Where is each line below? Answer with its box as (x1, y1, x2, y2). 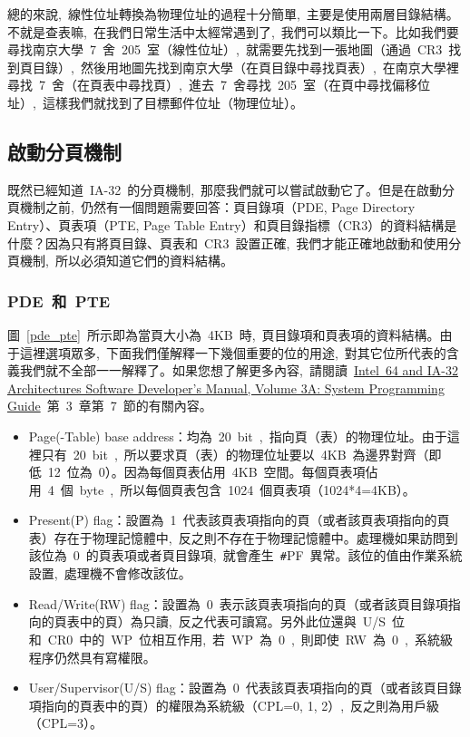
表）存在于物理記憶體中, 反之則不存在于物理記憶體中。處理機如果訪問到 (28, 528, 458, 547)
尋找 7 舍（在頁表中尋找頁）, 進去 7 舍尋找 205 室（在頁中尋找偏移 (7, 75, 417, 94)
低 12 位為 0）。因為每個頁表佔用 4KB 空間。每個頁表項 (28, 462, 366, 481)
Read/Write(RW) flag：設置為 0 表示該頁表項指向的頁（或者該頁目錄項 (28, 594, 448, 613)
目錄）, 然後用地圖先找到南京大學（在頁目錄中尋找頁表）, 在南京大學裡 (32, 57, 459, 76)
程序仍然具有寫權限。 (28, 647, 156, 666)
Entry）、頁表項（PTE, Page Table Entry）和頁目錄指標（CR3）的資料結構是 (7, 215, 457, 234)
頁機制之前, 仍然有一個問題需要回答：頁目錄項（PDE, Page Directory (7, 198, 416, 217)
